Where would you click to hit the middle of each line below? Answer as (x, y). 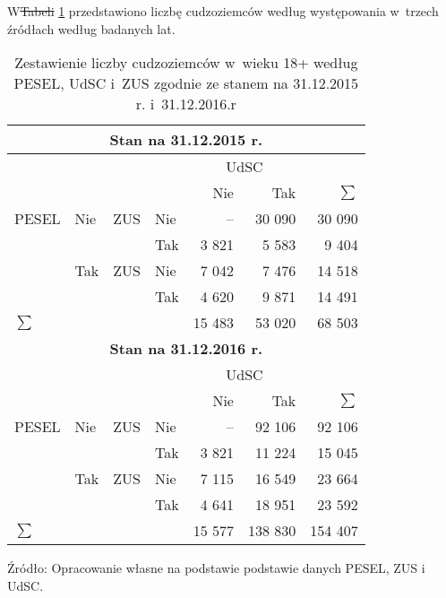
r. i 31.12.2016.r (186, 104)
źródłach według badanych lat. (91, 28)
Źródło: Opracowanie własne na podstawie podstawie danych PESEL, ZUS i (216, 568)
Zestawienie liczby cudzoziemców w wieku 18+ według (186, 63)
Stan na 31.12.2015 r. (186, 140)
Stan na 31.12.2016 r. (186, 349)
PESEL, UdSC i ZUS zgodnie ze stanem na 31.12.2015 (186, 83)
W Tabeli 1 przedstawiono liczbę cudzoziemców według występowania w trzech (223, 11)
